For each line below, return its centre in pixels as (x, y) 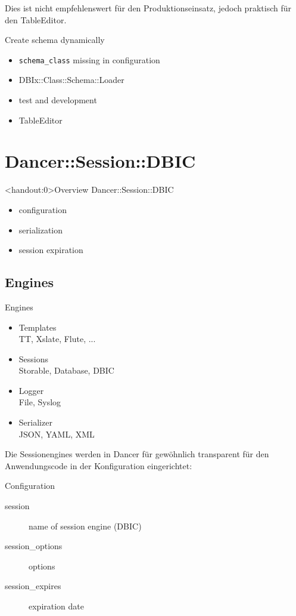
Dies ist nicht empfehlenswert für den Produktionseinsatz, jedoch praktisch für (148, 8)
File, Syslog (40, 402)
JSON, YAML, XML (57, 434)
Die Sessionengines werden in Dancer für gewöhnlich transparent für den (137, 454)
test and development (58, 100)
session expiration (51, 250)
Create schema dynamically (55, 40)
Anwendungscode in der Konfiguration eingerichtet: (99, 465)
